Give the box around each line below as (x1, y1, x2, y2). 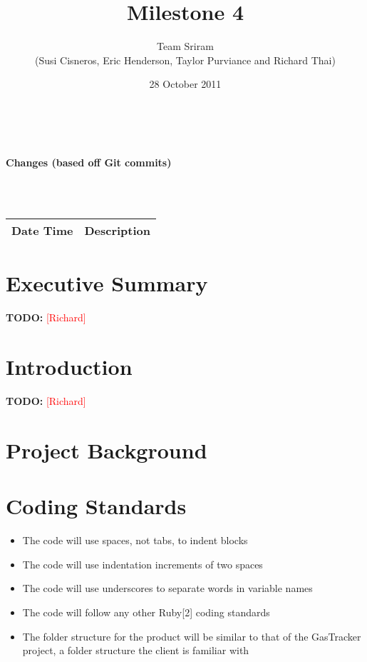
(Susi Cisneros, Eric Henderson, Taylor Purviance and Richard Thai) (35, 52, 336, 67)
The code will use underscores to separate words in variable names (22, 581, 313, 596)
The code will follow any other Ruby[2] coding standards (22, 605, 270, 619)
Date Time (11, 222, 73, 239)
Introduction (6, 352, 133, 381)
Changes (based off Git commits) (6, 154, 172, 169)
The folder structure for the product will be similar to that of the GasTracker (22, 628, 361, 643)
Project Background (6, 435, 207, 464)
